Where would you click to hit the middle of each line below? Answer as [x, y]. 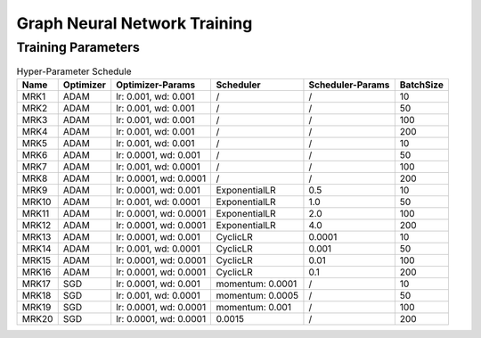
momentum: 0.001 [253, 307]
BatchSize [422, 85]
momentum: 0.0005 [257, 295]
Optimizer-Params [156, 85]
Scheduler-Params [349, 85]
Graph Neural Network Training [135, 23]
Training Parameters [78, 47]
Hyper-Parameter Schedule [74, 71]
